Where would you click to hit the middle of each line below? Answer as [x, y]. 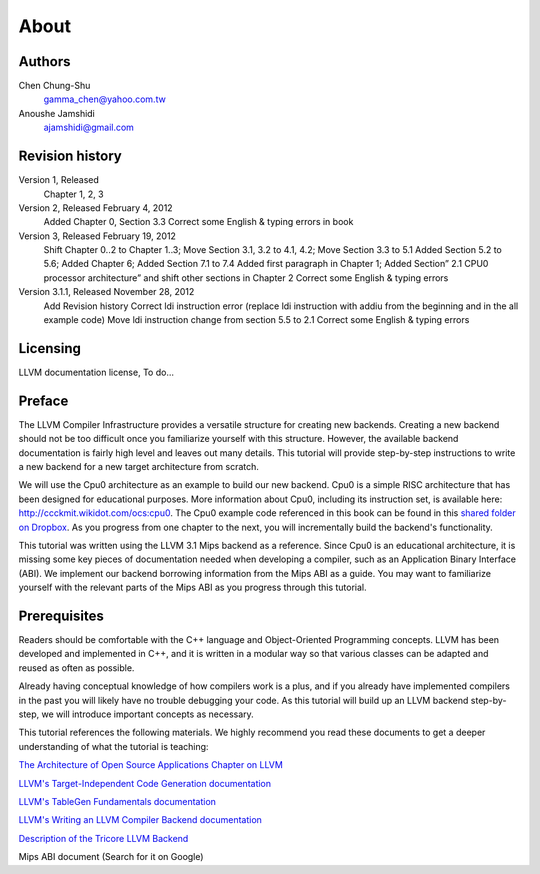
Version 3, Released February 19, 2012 [97, 236]
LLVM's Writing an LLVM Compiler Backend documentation [140, 820]
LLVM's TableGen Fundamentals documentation [117, 801]
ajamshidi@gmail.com [89, 127]
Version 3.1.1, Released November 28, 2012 [106, 292]
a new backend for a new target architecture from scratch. [139, 467]
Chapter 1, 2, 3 [73, 194]
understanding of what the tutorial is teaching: [113, 746]
